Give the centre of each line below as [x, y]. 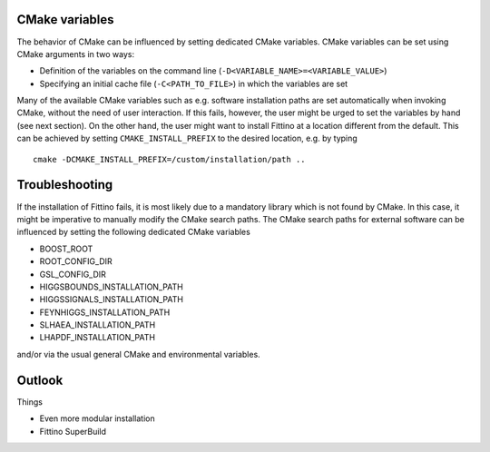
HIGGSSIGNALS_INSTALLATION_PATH [111, 300]
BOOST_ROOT [66, 249]
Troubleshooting [65, 185]
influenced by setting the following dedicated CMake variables [134, 232]
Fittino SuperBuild [73, 431]
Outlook [40, 380]
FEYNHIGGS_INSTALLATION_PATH [105, 312]
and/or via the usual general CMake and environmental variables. [138, 354]
